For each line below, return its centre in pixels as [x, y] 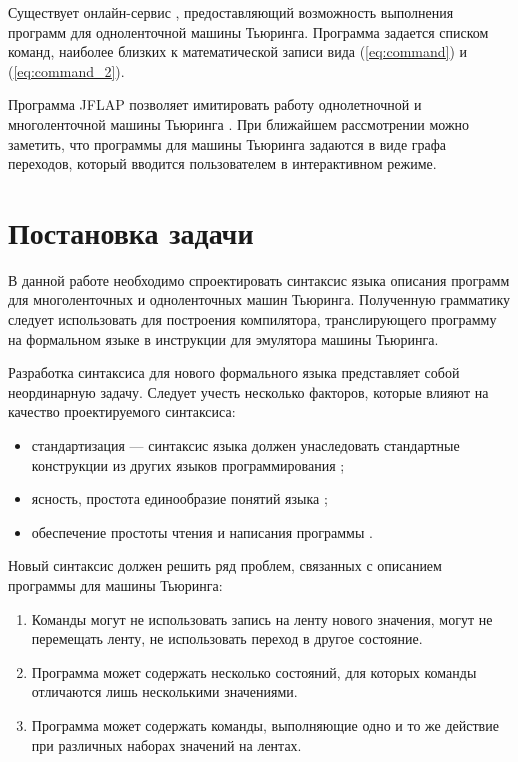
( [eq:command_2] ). [66, 70]
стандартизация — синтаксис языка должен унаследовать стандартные [245, 445]
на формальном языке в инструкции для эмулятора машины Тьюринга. [223, 338]
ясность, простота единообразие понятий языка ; [179, 498]
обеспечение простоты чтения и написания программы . [202, 531]
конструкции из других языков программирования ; [188, 464]
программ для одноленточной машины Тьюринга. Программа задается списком [248, 31]
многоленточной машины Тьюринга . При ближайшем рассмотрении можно [239, 123]
